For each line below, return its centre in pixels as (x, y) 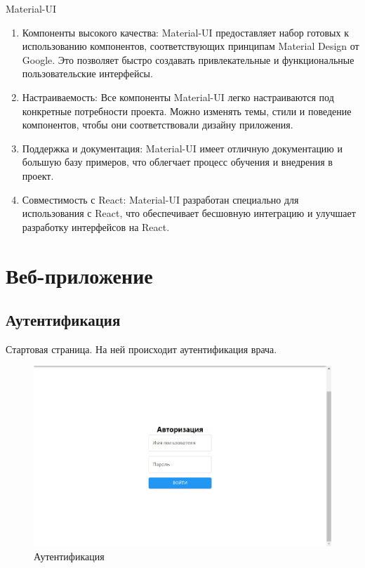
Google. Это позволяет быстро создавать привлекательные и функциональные (188, 59)
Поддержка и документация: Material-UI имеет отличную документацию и (182, 148)
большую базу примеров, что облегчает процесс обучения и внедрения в (177, 162)
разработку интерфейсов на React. (96, 226)
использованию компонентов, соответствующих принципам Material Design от (191, 46)
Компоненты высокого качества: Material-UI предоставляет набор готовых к (185, 32)
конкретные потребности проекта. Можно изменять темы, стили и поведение (187, 111)
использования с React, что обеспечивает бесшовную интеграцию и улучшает (189, 213)
